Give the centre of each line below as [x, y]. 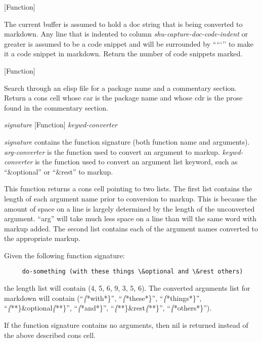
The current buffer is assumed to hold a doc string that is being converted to [123, 24]
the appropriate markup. [42, 238]
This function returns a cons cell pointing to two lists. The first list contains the [128, 189]
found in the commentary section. [56, 107]
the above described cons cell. [50, 335]
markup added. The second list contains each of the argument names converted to [131, 228]
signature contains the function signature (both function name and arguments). [127, 141]
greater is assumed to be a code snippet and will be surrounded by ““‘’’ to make [129, 43]
